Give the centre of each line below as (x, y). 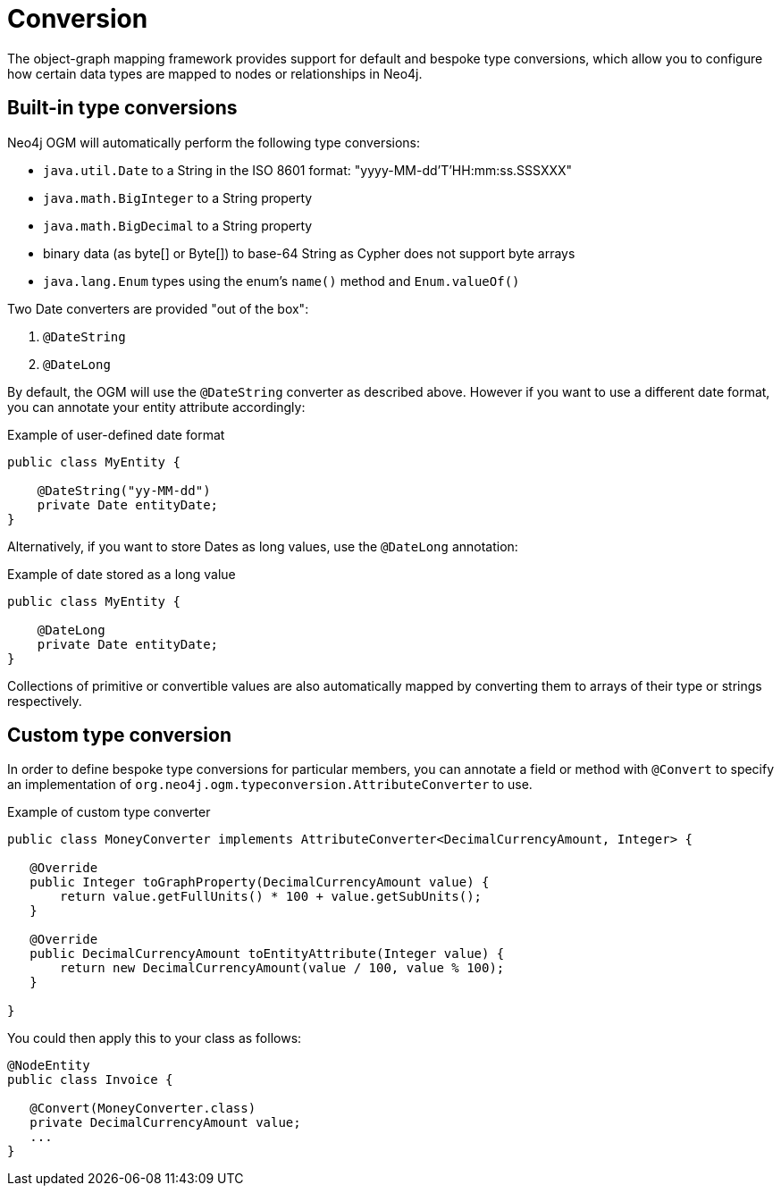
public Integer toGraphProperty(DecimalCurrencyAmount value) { (260, 882)
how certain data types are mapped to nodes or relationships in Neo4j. (215, 73)
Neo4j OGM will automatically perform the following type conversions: (214, 142)
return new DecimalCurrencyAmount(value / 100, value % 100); (282, 968)
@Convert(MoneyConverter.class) (143, 1109)
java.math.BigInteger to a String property (178, 197)
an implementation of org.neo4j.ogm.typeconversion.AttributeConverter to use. (270, 785)
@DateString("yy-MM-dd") (124, 490)
